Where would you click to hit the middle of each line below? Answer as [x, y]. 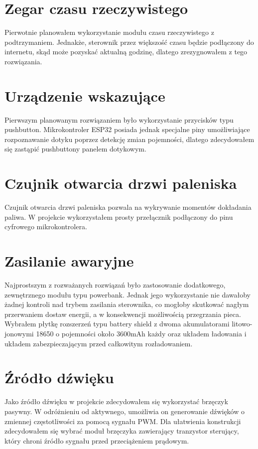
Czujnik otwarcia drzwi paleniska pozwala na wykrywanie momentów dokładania [128, 207]
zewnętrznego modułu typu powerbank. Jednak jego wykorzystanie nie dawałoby [128, 294]
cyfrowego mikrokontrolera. [46, 226]
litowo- [242, 324]
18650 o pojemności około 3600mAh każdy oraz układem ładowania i [141, 333]
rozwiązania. [23, 61]
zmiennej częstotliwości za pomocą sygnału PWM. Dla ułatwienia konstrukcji [123, 421]
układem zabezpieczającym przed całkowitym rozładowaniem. [99, 343]
